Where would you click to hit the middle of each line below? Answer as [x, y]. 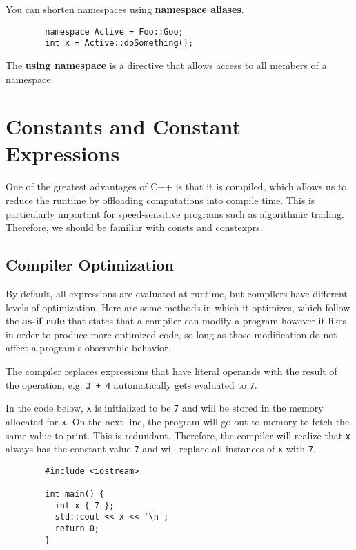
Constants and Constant [123, 126]
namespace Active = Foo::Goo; [114, 31]
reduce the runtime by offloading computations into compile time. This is [160, 200]
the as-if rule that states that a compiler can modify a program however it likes [176, 321]
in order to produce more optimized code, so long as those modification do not [171, 334]
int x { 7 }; [85, 505]
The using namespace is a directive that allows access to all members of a [166, 65]
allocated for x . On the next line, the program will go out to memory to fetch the [178, 421]
